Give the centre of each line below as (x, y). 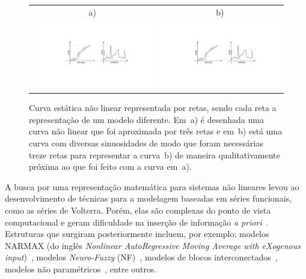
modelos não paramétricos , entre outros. (81, 268)
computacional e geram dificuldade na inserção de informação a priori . (137, 222)
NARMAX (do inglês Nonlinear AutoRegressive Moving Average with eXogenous (153, 245)
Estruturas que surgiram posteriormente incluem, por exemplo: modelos (137, 234)
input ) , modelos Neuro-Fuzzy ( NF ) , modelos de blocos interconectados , (141, 257)
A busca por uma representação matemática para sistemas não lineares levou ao (152, 186)
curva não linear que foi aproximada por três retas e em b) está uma (156, 131)
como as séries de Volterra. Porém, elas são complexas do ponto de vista (138, 210)
